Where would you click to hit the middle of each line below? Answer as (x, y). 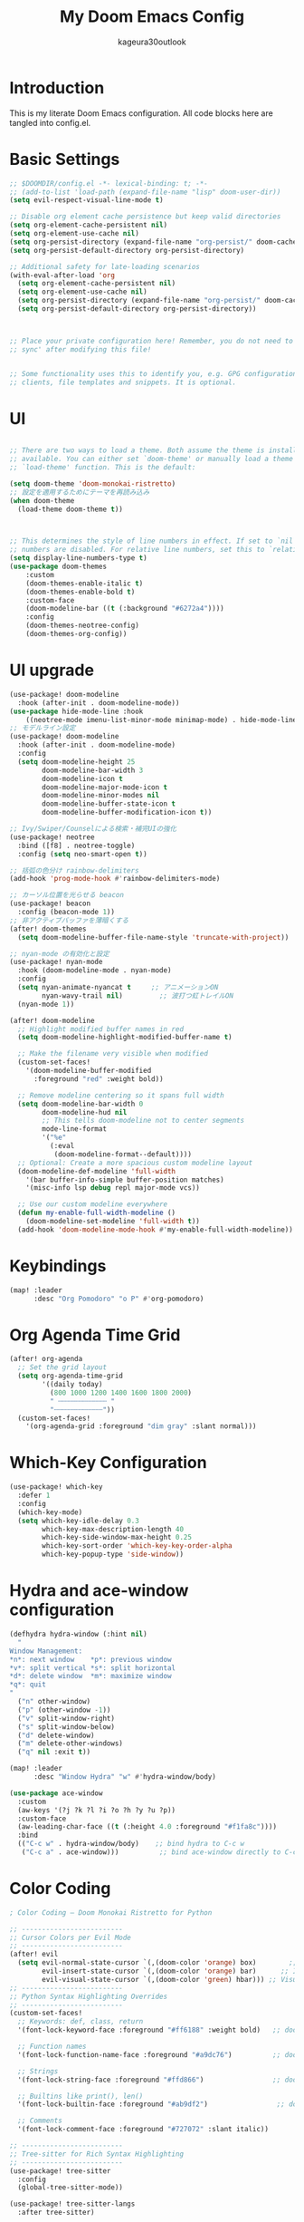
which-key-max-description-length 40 (113, 1529)
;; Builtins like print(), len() (81, 2096)
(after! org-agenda (46, 1359)
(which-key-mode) (50, 1512)
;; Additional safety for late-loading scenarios (105, 266)
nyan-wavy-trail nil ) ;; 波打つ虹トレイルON (138, 995)
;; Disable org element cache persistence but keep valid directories (145, 217)
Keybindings (58, 1266)
